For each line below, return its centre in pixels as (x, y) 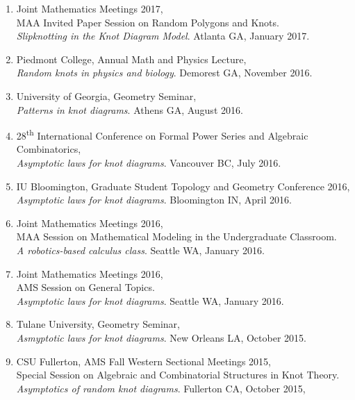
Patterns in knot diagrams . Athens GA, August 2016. (130, 109)
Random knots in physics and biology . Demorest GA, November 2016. (164, 73)
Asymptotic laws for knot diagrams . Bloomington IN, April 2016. (154, 200)
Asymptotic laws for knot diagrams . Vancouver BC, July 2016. (149, 162)
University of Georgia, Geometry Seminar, (106, 95)
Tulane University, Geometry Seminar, (98, 324)
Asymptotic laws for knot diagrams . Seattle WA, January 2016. (150, 300)
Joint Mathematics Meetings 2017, (90, 8)
